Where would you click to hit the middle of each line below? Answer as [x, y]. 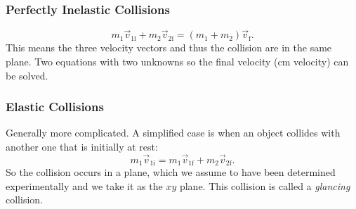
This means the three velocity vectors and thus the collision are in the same [169, 47]
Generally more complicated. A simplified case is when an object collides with [173, 133]
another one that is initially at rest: [82, 147]
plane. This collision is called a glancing [265, 185]
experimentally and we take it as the [84, 185]
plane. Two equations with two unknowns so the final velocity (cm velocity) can [177, 62]
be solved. [27, 75]
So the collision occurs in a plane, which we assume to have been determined [171, 172]
